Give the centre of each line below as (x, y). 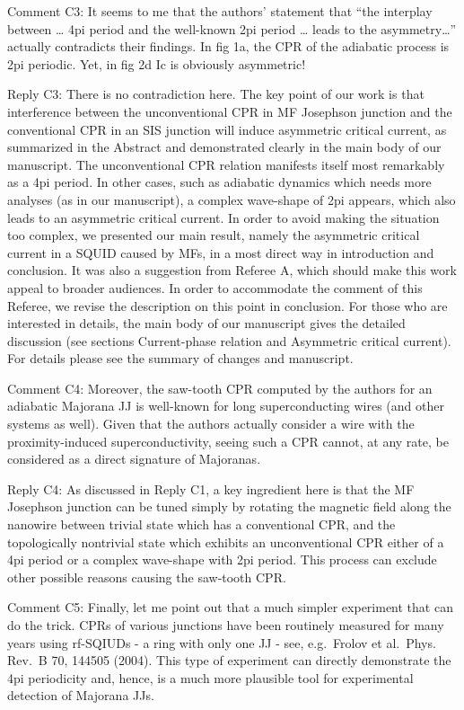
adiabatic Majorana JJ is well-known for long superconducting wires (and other (226, 406)
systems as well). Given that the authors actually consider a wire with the (211, 424)
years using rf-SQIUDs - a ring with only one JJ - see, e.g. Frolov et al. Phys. (222, 642)
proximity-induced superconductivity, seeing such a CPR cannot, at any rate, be (228, 441)
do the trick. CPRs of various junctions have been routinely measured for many (226, 625)
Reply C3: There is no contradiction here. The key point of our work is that (216, 94)
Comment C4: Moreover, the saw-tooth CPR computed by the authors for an (220, 388)
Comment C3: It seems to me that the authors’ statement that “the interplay (220, 11)
